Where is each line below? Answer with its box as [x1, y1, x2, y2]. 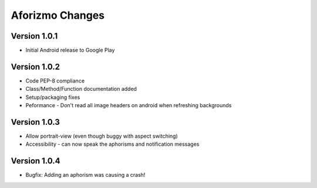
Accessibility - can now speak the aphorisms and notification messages [25, 141, 200, 148]
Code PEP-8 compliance [25, 77, 85, 84]
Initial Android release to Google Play [25, 47, 115, 54]
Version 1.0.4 [11, 156, 61, 166]
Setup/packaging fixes [25, 94, 80, 101]
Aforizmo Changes [11, 9, 105, 22]
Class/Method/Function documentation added [25, 86, 137, 93]
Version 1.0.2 [11, 61, 60, 71]
